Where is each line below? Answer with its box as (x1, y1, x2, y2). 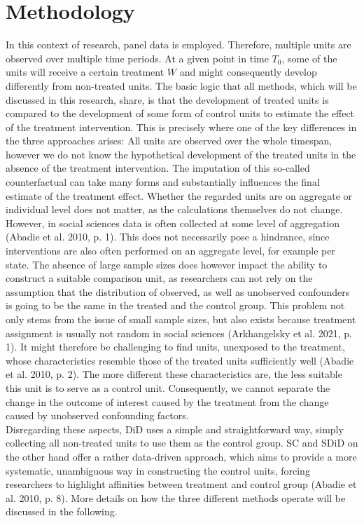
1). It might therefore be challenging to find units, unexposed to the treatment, (6, 339, 345, 354)
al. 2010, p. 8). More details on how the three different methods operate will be (6, 490, 346, 505)
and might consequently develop (179, 64, 317, 79)
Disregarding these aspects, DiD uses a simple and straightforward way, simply (6, 421, 344, 436)
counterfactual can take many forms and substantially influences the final (6, 175, 320, 189)
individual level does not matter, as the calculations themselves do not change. (6, 202, 343, 217)
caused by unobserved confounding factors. (6, 408, 189, 423)
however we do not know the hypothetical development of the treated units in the (6, 147, 356, 161)
